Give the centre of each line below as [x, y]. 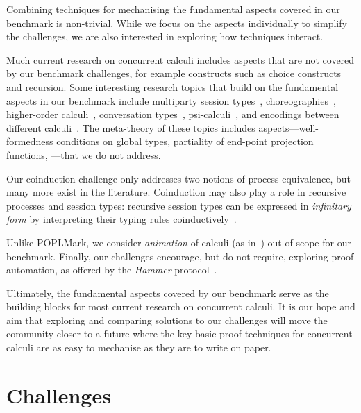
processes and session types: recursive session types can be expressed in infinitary [179, 205]
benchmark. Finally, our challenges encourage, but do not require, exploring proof [180, 256]
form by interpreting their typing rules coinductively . [121, 219]
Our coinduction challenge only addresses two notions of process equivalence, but [179, 178]
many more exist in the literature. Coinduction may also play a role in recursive [176, 192]
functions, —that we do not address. [84, 154]
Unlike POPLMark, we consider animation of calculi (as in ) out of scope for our [179, 242]
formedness [30, 141]
